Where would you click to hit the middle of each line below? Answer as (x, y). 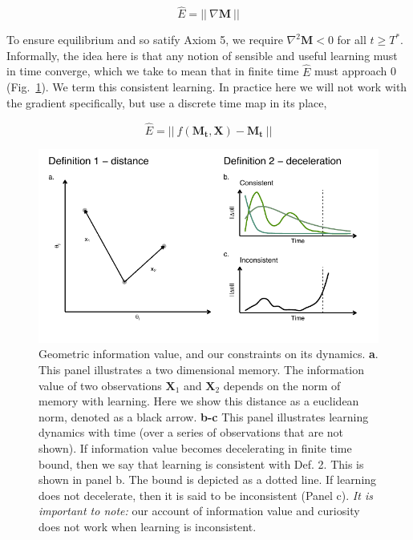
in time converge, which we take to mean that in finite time (153, 71)
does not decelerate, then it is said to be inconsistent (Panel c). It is (206, 495)
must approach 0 (356, 71)
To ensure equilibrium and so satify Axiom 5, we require (145, 40)
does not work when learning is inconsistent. (148, 526)
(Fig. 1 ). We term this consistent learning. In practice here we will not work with (207, 87)
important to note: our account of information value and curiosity (199, 511)
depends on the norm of (282, 385)
